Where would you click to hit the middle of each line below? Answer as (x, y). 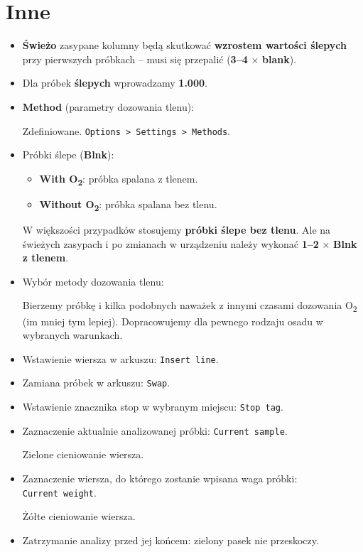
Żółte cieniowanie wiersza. (79, 516)
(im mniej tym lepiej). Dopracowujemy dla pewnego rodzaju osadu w (173, 321)
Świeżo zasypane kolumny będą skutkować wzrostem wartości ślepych (185, 45)
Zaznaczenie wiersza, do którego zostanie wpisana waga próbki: (160, 478)
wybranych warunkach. (72, 335)
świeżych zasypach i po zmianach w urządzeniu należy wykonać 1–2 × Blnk (190, 243)
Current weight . (59, 492)
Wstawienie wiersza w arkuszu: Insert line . (120, 358)
